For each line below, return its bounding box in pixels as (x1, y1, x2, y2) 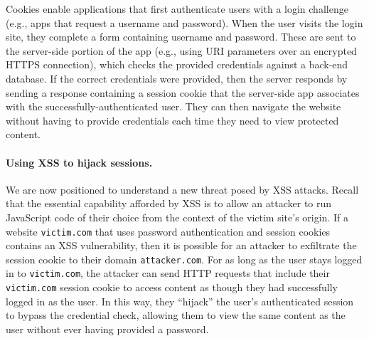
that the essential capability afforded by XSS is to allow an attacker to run (6, 196, 332, 211)
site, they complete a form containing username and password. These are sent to (6, 29, 356, 44)
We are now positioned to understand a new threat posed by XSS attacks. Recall (6, 182, 359, 196)
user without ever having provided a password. (6, 321, 209, 336)
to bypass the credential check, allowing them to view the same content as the (6, 308, 346, 322)
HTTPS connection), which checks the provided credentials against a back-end (6, 57, 348, 72)
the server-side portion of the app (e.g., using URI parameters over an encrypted (6, 43, 357, 58)
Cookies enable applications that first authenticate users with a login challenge (6, 1, 348, 16)
